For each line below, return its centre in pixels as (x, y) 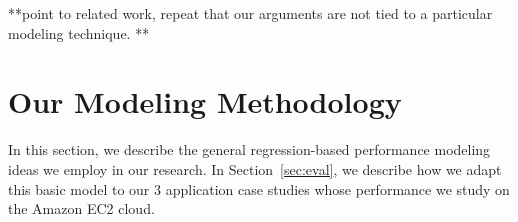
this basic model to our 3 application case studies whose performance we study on (259, 188)
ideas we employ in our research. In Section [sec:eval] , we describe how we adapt (255, 168)
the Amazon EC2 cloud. (81, 208)
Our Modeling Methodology (205, 101)
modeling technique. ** (79, 32)
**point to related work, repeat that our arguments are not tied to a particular (250, 13)
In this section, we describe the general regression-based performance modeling (249, 149)
